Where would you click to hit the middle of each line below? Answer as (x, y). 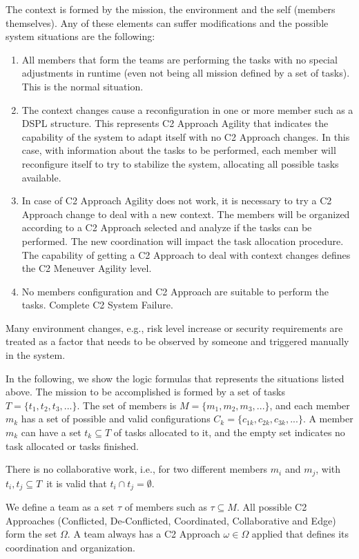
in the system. (36, 355)
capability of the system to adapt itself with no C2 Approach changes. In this (186, 136)
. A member (328, 419)
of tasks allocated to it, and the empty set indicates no (229, 432)
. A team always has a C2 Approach (144, 534)
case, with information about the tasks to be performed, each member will (179, 150)
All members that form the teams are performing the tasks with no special (179, 59)
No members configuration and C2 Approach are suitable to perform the (175, 291)
